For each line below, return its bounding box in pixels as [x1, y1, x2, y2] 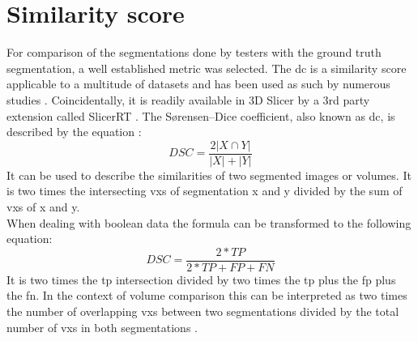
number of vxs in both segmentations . [6, 318, 198, 335]
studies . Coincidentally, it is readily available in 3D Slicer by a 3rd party [6, 91, 370, 108]
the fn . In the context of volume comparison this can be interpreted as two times [6, 287, 407, 304]
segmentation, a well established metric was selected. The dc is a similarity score [6, 59, 407, 76]
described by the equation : [6, 123, 142, 140]
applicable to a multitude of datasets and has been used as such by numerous [6, 75, 390, 92]
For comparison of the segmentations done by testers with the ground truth [6, 44, 382, 61]
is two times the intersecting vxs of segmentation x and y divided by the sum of [6, 182, 403, 199]
